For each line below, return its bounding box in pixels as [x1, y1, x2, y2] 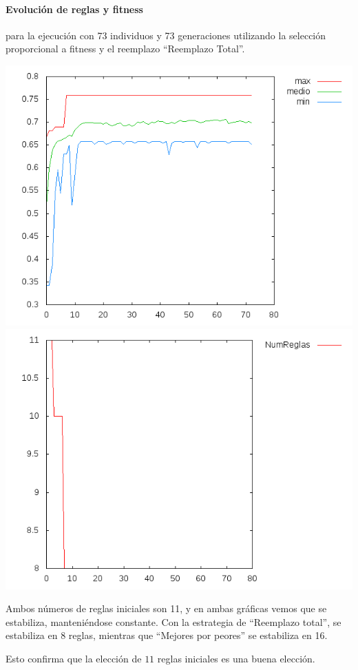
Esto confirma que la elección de [6, 651, 142, 665]
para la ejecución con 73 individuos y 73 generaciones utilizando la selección [6, 28, 326, 42]
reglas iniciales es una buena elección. [157, 651, 315, 665]
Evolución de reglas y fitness [6, 1, 143, 16]
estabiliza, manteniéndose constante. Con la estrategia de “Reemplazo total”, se [6, 614, 341, 629]
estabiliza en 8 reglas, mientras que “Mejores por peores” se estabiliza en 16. [6, 628, 328, 642]
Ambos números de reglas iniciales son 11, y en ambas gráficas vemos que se [6, 601, 327, 616]
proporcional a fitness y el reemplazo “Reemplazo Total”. [6, 41, 245, 56]
